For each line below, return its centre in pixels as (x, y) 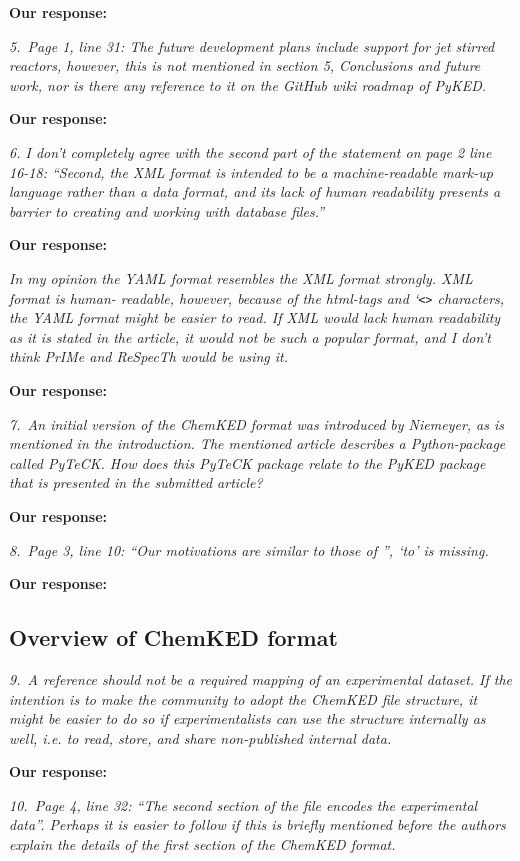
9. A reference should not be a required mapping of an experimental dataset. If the (261, 678)
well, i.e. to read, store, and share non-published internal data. (200, 737)
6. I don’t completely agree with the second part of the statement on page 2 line (250, 151)
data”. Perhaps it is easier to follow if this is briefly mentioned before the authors (257, 824)
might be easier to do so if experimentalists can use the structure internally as (247, 718)
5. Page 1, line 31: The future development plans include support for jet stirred (252, 45)
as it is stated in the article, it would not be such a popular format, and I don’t (250, 336)
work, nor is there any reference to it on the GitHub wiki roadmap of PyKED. (248, 84)
